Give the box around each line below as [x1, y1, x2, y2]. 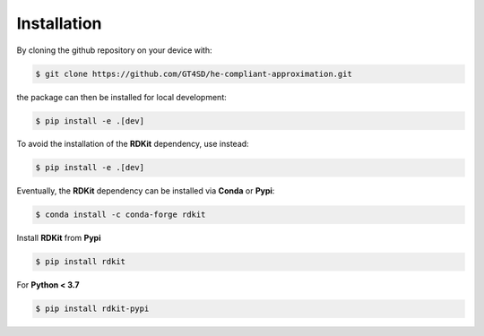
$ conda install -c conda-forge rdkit [35, 210, 206, 220]
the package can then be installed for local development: [16, 91, 228, 102]
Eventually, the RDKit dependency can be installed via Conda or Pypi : [16, 185, 275, 196]
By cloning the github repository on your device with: [16, 45, 212, 56]
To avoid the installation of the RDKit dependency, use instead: [16, 139, 250, 150]
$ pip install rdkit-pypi [35, 304, 150, 314]
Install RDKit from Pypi [16, 233, 101, 244]
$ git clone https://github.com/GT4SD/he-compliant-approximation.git [35, 68, 353, 79]
